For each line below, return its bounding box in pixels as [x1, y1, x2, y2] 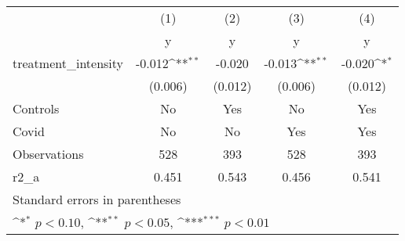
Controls [13, 99, 60, 117]
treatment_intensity [13, 54, 124, 72]
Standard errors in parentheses [13, 190, 181, 208]
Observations [13, 145, 84, 163]
